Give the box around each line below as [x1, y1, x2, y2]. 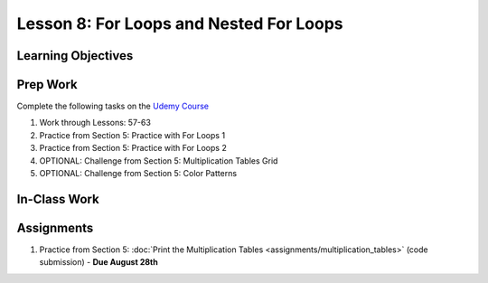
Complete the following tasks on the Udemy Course [16, 100, 210, 112]
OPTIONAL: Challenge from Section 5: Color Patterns [39, 168, 238, 179]
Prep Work [16, 77, 79, 92]
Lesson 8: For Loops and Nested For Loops [16, 14, 343, 33]
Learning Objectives [16, 48, 134, 63]
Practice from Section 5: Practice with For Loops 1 [39, 129, 226, 140]
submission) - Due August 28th [39, 257, 158, 268]
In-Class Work [16, 191, 99, 207]
